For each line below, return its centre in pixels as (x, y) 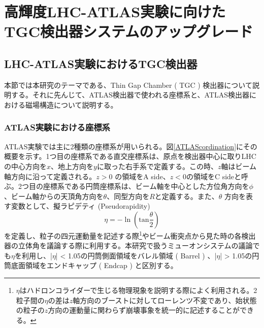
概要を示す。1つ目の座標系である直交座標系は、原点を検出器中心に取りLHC (130, 156)
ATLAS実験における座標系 (57, 127)
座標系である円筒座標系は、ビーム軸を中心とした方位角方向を (146, 186)
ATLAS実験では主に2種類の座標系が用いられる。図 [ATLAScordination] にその (131, 146)
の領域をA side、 (142, 176)
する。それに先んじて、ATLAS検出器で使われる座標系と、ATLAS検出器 (130, 95)
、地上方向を (72, 166)
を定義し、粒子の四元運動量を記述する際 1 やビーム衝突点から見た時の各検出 (130, 235)
